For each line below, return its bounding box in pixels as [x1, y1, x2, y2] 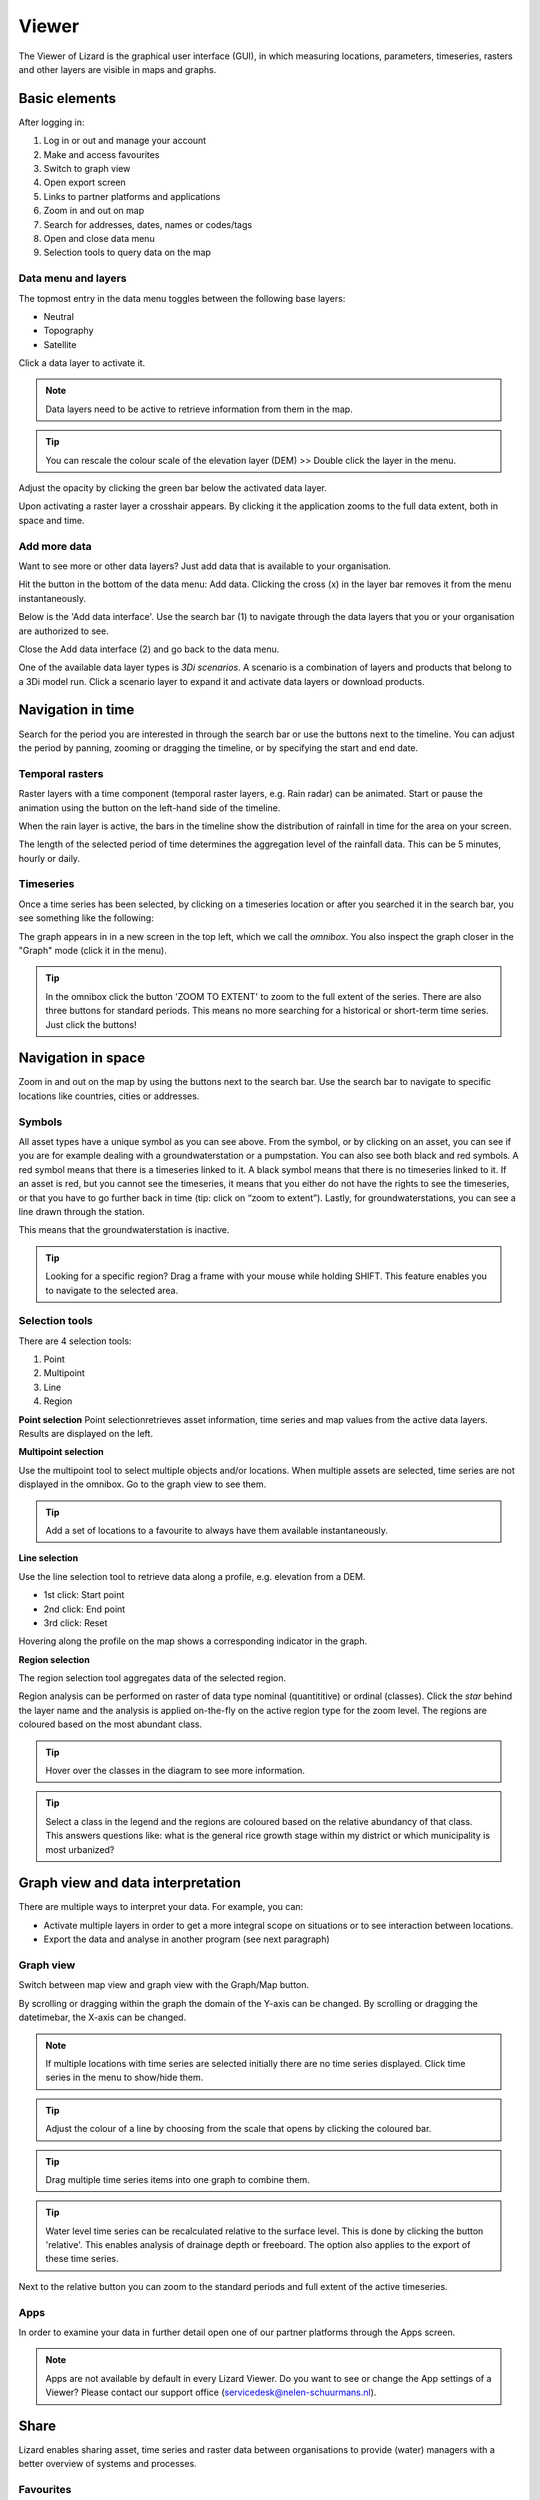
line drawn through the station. [18, 1205, 145, 1217]
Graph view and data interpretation [18, 1875, 242, 1892]
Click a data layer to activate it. [18, 357, 146, 369]
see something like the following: [18, 912, 154, 924]
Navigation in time [18, 701, 135, 719]
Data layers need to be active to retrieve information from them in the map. [45, 403, 354, 415]
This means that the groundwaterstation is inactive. [18, 1224, 230, 1236]
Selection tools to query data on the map [43, 246, 212, 259]
